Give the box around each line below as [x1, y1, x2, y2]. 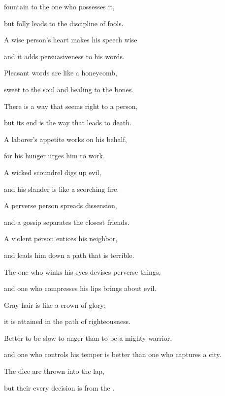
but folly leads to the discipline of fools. [4, 18, 124, 28]
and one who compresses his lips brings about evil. [4, 283, 157, 293]
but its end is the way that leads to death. [4, 117, 131, 128]
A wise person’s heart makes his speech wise [4, 35, 137, 45]
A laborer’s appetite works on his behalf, [4, 134, 127, 144]
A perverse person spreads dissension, [4, 200, 117, 211]
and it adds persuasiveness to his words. [4, 51, 125, 61]
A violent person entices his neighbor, [4, 233, 118, 244]
